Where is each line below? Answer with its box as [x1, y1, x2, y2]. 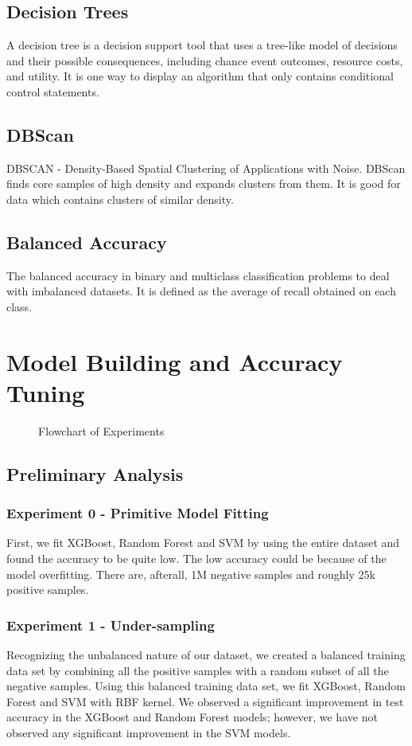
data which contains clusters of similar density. [6, 190, 234, 207]
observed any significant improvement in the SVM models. [6, 725, 291, 741]
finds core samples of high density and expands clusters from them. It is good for [6, 175, 401, 192]
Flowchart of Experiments [38, 422, 165, 439]
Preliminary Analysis [6, 461, 184, 486]
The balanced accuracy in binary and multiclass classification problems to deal [6, 267, 390, 283]
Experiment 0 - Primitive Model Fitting [6, 503, 269, 523]
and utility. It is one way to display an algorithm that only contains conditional [6, 68, 394, 84]
